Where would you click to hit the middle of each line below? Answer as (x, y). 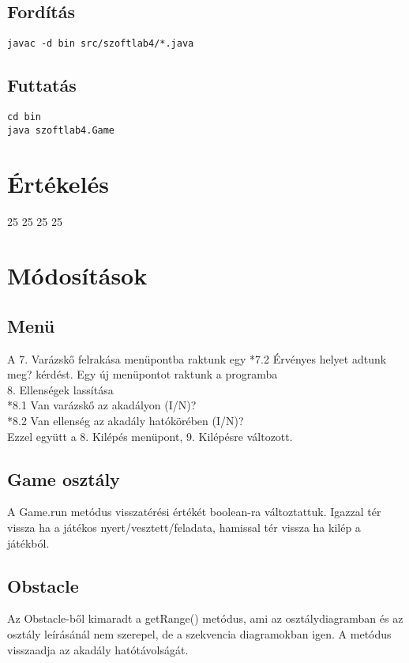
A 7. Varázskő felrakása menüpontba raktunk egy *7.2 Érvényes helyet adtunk (197, 358)
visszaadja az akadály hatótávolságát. (98, 649)
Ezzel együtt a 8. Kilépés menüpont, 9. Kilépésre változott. (150, 436)
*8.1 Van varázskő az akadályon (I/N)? (102, 405)
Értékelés (58, 183)
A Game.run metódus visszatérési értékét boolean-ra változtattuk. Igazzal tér (194, 512)
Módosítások (77, 275)
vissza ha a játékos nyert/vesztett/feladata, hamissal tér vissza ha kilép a (184, 527)
